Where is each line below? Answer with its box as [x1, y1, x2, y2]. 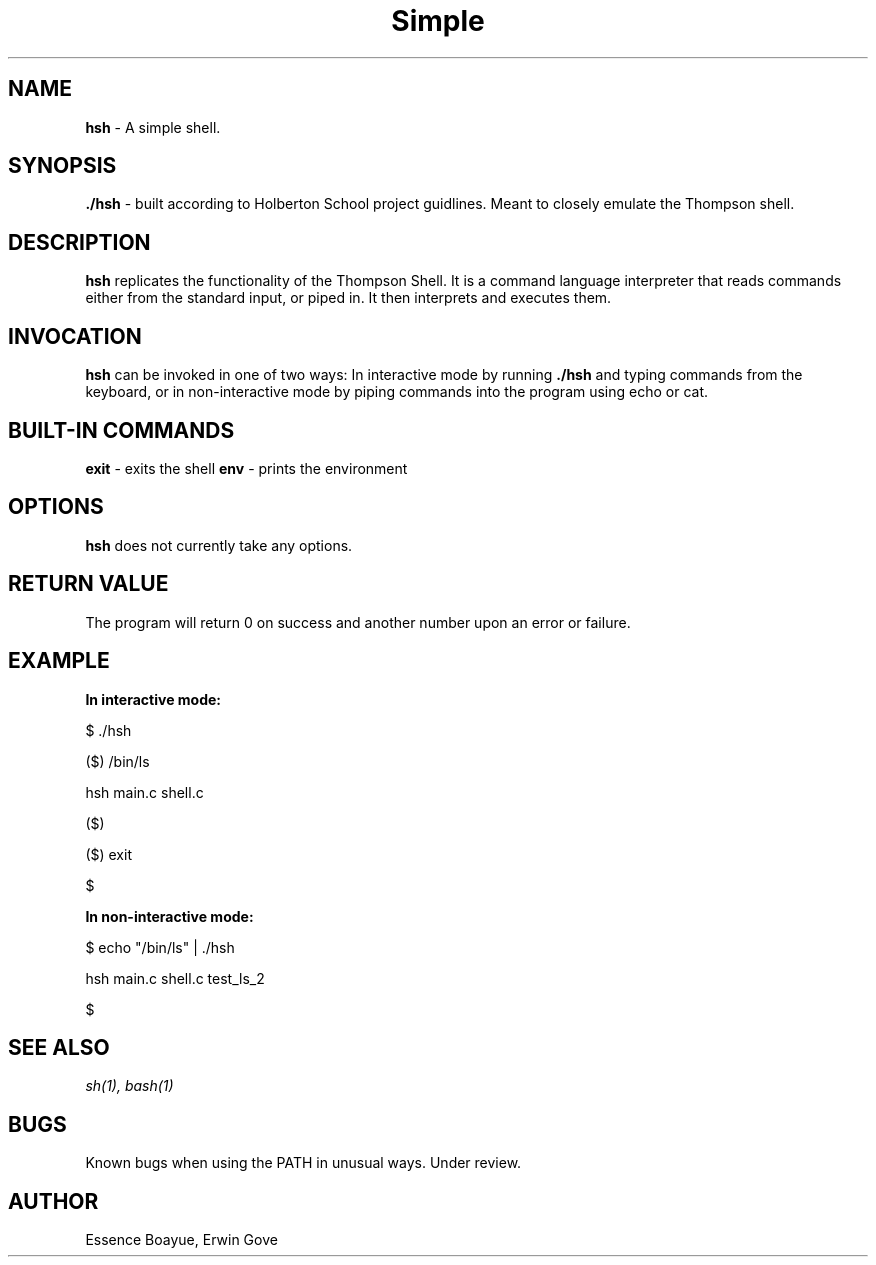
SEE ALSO [8, 1034, 110, 1060]
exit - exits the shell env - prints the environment [85, 459, 408, 477]
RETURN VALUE [8, 571, 169, 597]
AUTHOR [8, 1188, 99, 1214]
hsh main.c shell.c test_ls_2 [85, 969, 265, 987]
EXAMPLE [8, 648, 110, 674]
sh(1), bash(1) [85, 1077, 174, 1095]
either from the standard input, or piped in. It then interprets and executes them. [85, 289, 612, 307]
